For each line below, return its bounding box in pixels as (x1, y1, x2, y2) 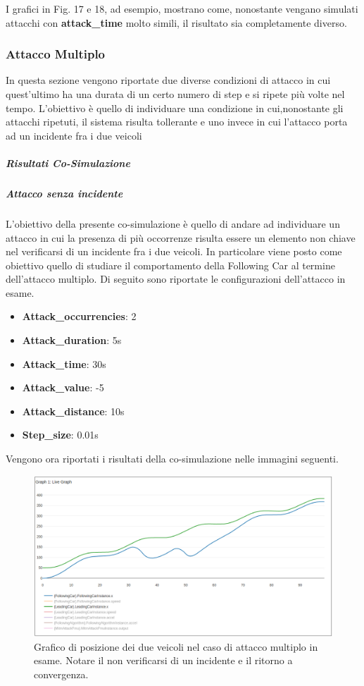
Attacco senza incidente (6, 185, 123, 200)
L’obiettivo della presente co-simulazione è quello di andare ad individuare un (6, 216, 340, 231)
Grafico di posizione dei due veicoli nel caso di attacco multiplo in (34, 639, 318, 654)
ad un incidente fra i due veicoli (6, 128, 142, 142)
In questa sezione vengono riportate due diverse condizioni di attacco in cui (6, 73, 331, 87)
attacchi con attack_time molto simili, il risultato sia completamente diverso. (6, 15, 347, 30)
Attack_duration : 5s (22, 333, 122, 348)
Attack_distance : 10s (22, 403, 125, 418)
